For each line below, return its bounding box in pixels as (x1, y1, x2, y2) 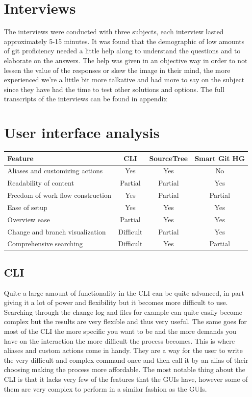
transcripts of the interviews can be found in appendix (4, 93, 167, 104)
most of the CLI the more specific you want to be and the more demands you (4, 326, 237, 336)
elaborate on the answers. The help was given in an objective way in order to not (4, 55, 248, 65)
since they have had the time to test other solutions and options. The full (4, 84, 225, 94)
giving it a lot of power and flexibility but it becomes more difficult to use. (4, 297, 228, 307)
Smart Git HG (194, 153, 245, 163)
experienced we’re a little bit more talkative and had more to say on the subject (4, 74, 245, 85)
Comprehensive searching (7, 238, 83, 249)
